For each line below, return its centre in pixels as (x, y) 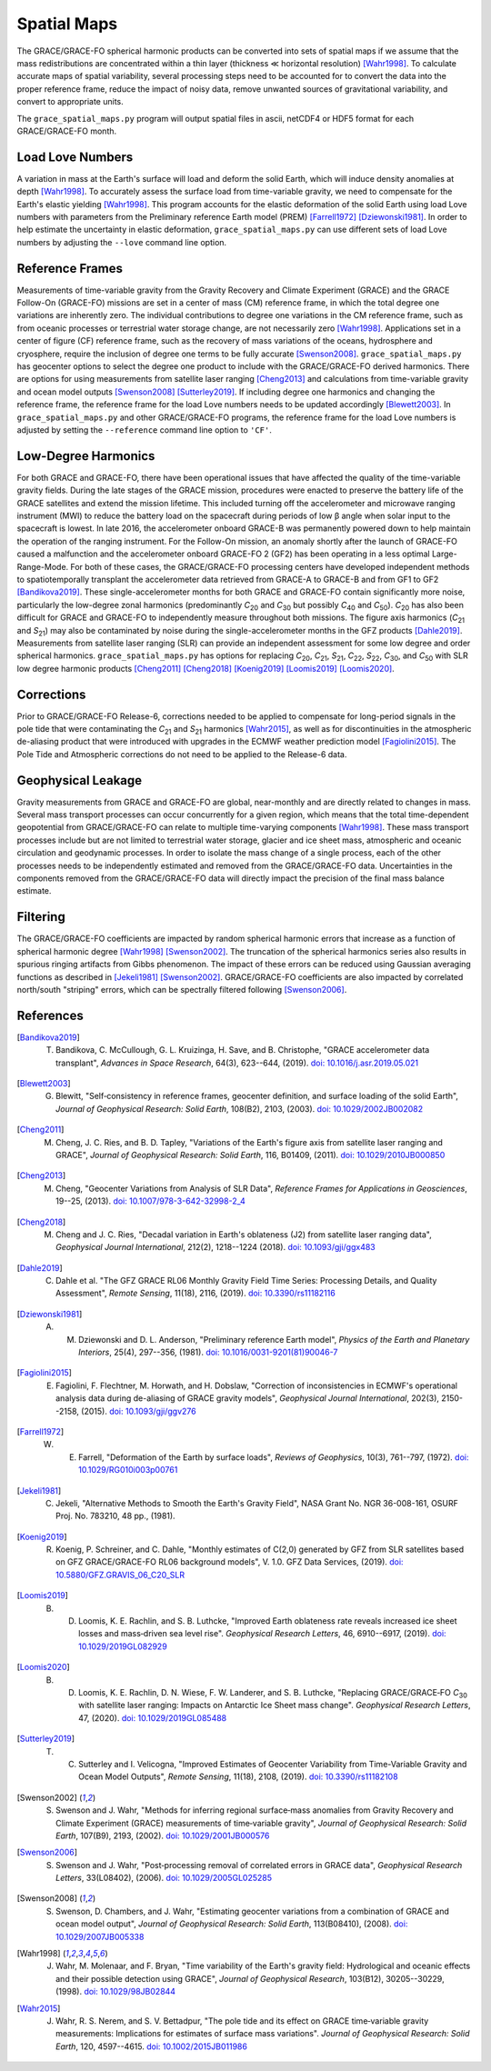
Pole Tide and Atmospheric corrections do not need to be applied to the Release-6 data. (182, 754)
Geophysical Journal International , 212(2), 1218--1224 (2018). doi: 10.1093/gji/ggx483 (216, 1247)
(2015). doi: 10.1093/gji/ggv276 (138, 1411)
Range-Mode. (43, 566)
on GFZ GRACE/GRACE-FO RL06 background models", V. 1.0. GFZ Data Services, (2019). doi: (230, 1562)
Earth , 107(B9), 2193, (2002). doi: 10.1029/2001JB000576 (163, 1836)
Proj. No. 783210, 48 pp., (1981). (116, 1516)
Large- (445, 554)
